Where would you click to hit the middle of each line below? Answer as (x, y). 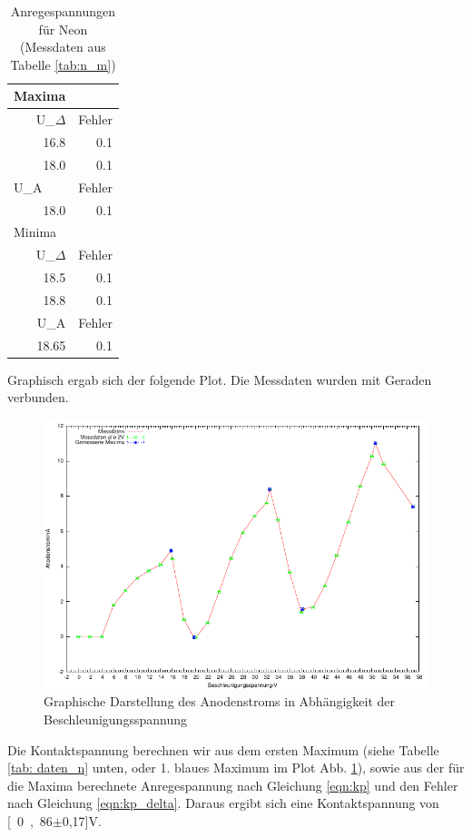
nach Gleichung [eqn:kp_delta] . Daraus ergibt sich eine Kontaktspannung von (223, 803)
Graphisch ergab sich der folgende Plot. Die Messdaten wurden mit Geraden (220, 379)
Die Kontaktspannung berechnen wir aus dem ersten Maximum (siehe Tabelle (223, 749)
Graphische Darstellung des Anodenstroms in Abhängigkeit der (220, 701)
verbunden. (38, 397)
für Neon (63, 29)
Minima (35, 232)
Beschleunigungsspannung (115, 719)
